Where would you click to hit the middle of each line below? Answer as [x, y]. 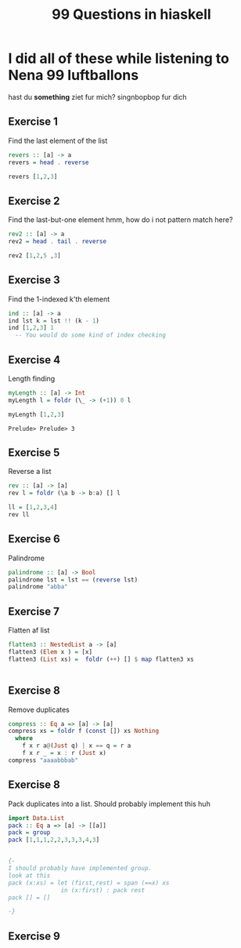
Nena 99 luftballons [74, 75]
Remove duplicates [39, 709]
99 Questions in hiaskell [131, 15]
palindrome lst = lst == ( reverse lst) [73, 580]
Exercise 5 [34, 452]
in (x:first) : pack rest [103, 890]
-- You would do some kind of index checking [91, 335]
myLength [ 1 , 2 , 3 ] [36, 414]
